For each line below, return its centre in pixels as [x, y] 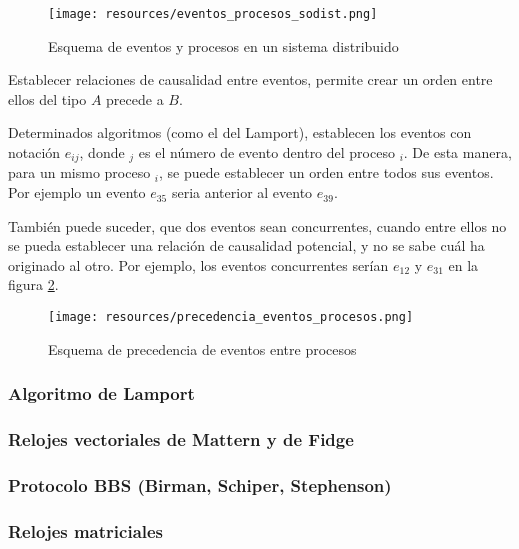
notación [34, 152]
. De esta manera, [457, 152]
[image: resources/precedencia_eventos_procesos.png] [231, 317]
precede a [135, 98]
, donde [102, 152]
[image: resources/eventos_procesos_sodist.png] [213, 14]
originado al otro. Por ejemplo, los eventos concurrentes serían [198, 264]
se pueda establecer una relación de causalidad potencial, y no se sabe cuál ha [246, 245]
